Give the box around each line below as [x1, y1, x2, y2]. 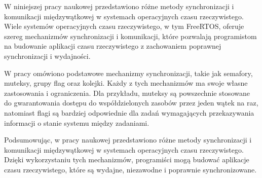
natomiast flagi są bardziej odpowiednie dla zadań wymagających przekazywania [4, 107, 254, 118]
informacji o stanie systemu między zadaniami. [4, 117, 149, 128]
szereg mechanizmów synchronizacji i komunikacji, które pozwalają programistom [4, 30, 257, 41]
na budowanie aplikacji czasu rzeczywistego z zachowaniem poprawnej [4, 41, 221, 51]
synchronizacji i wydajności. [4, 50, 91, 61]
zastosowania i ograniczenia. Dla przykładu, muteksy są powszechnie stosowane [4, 87, 250, 98]
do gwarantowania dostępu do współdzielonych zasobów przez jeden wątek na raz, [4, 97, 258, 108]
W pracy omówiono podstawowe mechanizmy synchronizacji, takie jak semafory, [4, 67, 253, 78]
